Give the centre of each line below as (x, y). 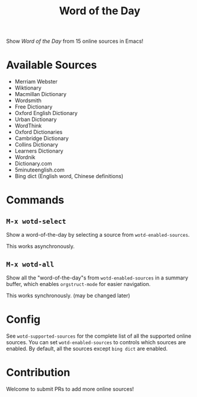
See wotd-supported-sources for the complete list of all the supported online (99, 336)
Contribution (38, 373)
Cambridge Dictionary (42, 138)
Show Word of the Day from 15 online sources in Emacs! (75, 41)
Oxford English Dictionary (46, 113)
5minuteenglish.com (40, 170)
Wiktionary (28, 88)
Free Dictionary (34, 107)
